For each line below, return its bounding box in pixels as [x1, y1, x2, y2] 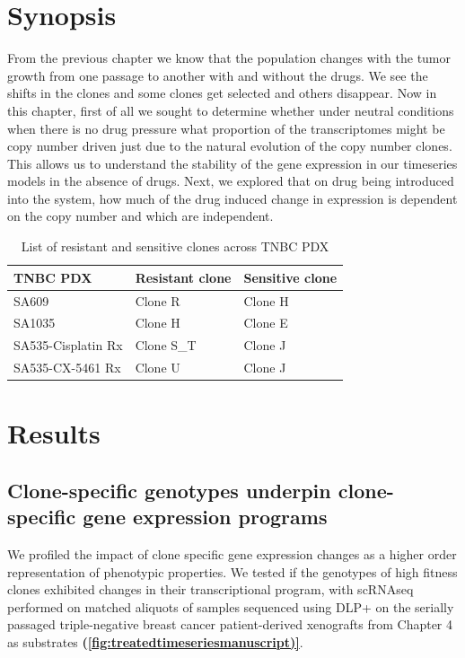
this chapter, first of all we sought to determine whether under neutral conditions [7, 101, 454, 119]
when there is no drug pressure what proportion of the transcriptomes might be [7, 118, 445, 137]
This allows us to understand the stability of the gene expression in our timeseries [7, 154, 458, 172]
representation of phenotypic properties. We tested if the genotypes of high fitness [7, 562, 458, 581]
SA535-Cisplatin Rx [13, 336, 123, 355]
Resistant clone [135, 268, 232, 286]
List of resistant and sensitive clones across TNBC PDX [21, 237, 329, 256]
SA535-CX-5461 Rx [13, 358, 121, 377]
